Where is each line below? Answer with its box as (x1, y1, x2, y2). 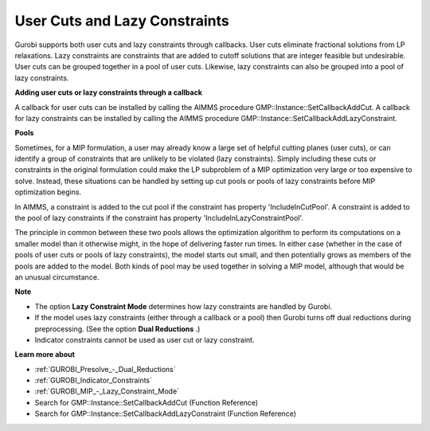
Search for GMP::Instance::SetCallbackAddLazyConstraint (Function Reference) (34, 409, 296, 418)
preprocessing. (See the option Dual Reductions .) (34, 323, 201, 334)
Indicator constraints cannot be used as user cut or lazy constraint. (34, 335, 255, 344)
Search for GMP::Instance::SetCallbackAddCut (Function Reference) (34, 398, 259, 407)
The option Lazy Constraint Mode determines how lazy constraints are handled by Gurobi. (34, 301, 333, 311)
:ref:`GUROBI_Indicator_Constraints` (34, 375, 153, 386)
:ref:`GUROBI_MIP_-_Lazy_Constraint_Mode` (34, 386, 179, 396)
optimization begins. (14, 187, 82, 197)
